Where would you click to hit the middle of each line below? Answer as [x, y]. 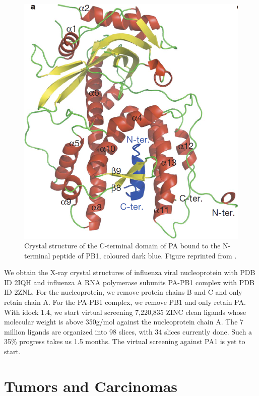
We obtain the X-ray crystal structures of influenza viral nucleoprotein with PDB [130, 272]
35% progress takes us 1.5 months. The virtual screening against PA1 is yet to [125, 341]
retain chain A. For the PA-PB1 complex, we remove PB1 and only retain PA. [125, 302]
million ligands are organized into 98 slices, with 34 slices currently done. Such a [128, 331]
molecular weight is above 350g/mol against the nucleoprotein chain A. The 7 [124, 322]
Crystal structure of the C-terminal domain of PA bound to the [122, 246]
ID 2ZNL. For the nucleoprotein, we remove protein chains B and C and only [123, 292]
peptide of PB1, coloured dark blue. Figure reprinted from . [145, 255]
